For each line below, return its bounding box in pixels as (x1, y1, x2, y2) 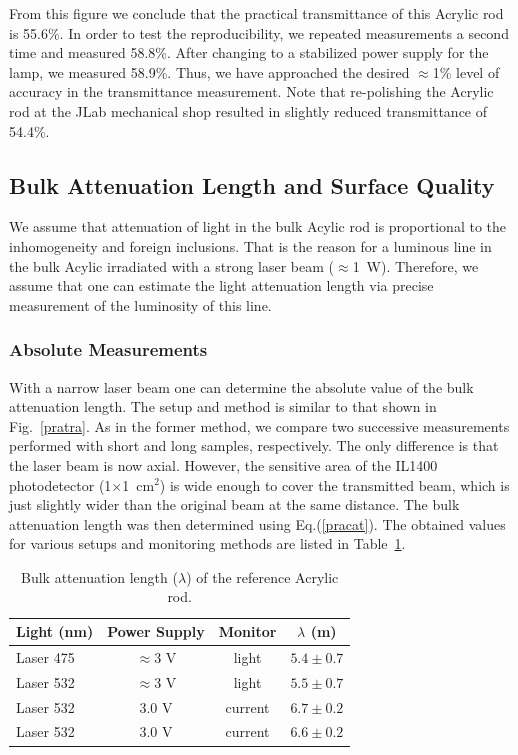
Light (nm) (16, 621, 94, 642)
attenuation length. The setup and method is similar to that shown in (9, 396, 437, 417)
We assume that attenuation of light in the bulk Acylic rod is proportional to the (9, 216, 506, 237)
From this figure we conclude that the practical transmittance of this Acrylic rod (9, 3, 504, 23)
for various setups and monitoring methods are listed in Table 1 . (9, 533, 406, 554)
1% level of (432, 61, 500, 82)
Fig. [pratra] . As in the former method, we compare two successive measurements (9, 415, 510, 436)
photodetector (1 (9, 474, 112, 495)
